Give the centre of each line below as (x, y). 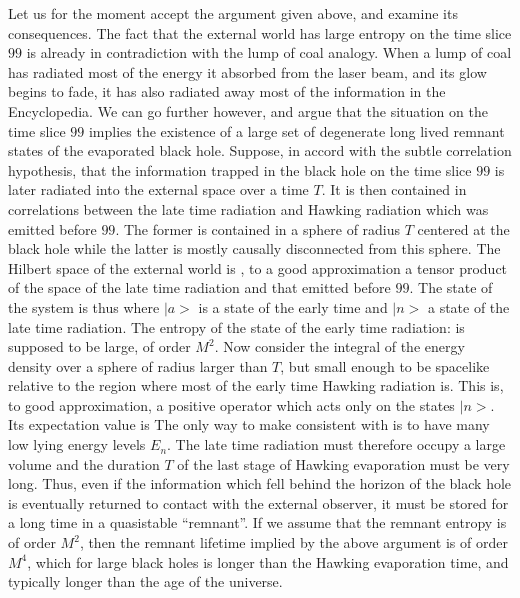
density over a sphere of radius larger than (138, 365)
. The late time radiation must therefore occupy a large (336, 444)
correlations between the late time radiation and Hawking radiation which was (248, 208)
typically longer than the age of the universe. (145, 581)
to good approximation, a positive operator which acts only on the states (231, 404)
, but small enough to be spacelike (385, 365)
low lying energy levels (77, 444)
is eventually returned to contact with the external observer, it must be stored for (258, 502)
